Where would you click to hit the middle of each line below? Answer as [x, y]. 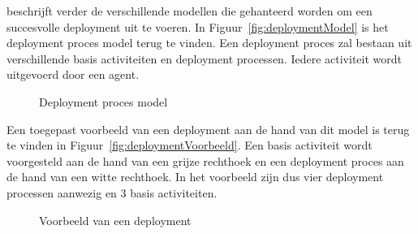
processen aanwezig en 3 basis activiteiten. [112, 192]
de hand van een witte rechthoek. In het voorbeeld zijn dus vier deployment [195, 177]
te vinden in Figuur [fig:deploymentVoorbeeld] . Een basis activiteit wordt [190, 145]
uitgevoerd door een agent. [73, 74]
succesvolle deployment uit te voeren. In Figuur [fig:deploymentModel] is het [198, 26]
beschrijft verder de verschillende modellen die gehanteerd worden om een [190, 11]
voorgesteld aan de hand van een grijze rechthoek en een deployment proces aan [205, 160]
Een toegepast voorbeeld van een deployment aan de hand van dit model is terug [208, 129]
